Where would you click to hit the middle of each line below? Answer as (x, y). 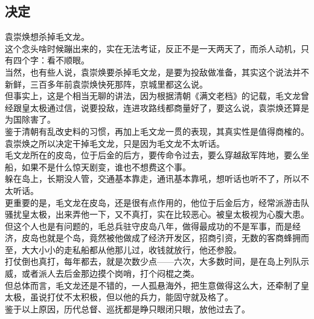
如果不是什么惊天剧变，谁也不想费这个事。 (106, 166)
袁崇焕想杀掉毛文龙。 (47, 37)
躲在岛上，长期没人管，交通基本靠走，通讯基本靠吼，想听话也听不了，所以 (153, 179)
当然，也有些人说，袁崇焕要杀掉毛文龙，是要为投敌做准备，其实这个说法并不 (157, 72)
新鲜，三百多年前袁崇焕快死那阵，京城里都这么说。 (106, 84)
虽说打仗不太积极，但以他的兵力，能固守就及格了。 (131, 297)
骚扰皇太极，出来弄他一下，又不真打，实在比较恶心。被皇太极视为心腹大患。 (157, 214)
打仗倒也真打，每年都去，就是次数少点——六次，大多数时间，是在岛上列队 (153, 261)
